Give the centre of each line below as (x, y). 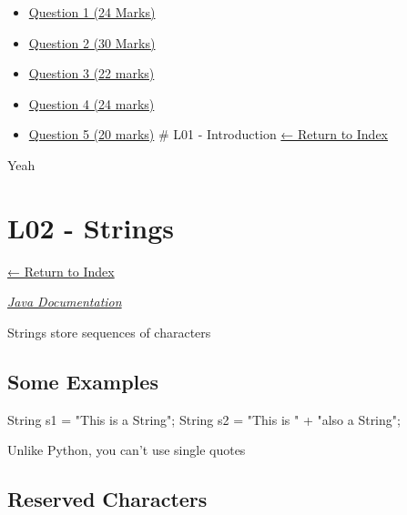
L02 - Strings (91, 227)
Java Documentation (65, 302)
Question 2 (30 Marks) (92, 42)
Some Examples (83, 381)
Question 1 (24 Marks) (92, 12)
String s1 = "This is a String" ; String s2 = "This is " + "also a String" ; (204, 419)
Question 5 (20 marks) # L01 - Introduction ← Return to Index (209, 134)
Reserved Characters (107, 499)
